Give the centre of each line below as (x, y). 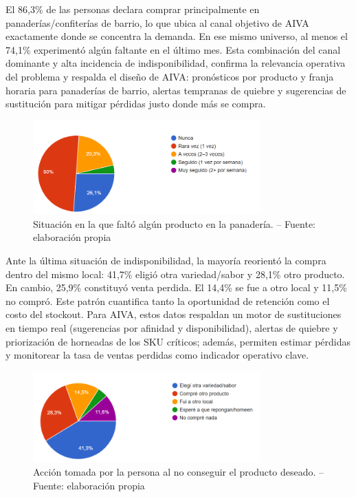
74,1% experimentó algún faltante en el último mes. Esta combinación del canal (173, 49)
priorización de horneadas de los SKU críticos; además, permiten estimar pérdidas (178, 341)
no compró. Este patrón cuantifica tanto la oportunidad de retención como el (168, 300)
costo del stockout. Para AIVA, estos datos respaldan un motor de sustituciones (174, 314)
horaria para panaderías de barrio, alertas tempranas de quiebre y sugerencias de (176, 90)
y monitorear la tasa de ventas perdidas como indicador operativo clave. (157, 355)
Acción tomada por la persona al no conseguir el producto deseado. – (179, 472)
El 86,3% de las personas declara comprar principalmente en (133, 9)
